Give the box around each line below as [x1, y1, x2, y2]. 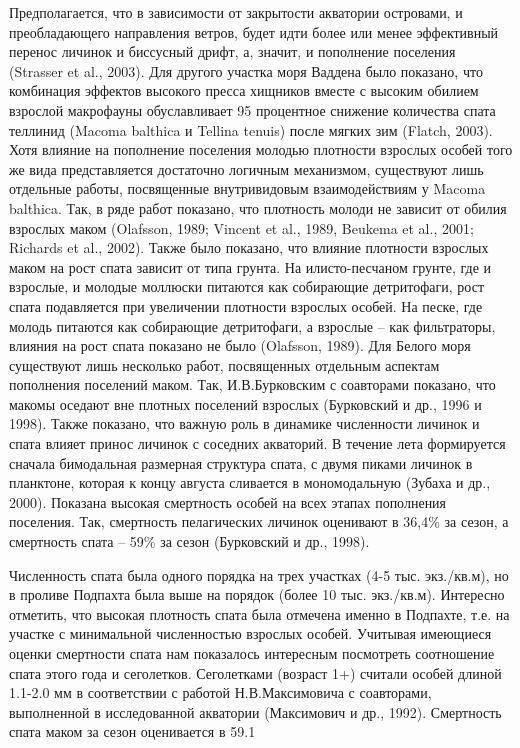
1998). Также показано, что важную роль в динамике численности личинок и [9, 413, 480, 434]
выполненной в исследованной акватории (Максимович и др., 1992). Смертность [9, 701, 502, 722]
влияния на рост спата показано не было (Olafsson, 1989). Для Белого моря [9, 335, 471, 356]
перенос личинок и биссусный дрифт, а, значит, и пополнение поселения [9, 41, 456, 62]
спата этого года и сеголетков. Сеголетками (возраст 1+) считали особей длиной [9, 662, 502, 683]
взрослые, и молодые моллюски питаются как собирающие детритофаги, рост [9, 276, 485, 297]
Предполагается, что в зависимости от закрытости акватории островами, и [9, 2, 463, 22]
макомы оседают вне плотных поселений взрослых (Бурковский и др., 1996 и [9, 393, 482, 414]
